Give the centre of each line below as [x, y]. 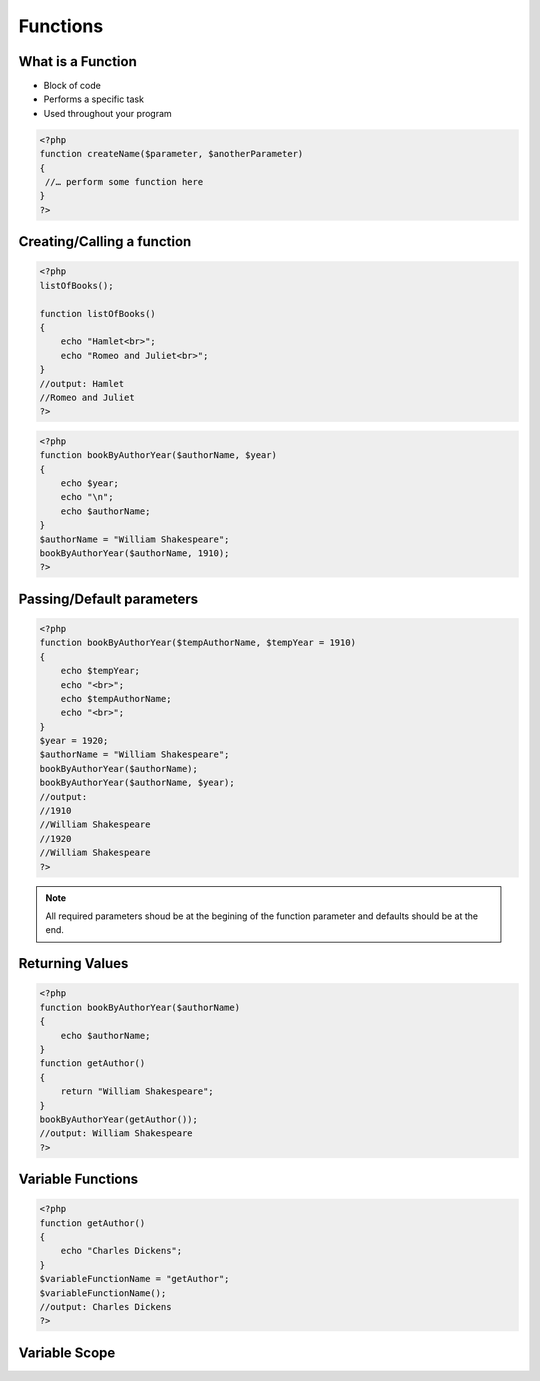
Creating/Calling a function [105, 241]
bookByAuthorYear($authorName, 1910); [134, 553]
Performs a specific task [94, 99]
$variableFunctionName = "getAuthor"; [134, 1279]
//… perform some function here [124, 181]
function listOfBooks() [98, 313]
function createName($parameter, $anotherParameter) [171, 154]
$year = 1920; [74, 741]
